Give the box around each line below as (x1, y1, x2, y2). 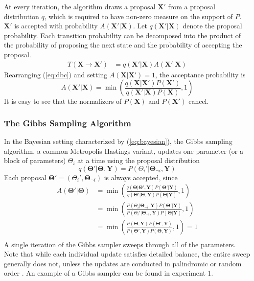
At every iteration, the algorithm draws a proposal (4, 1, 156, 11)
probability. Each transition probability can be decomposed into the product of (4, 30, 241, 40)
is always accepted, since (104, 172, 178, 182)
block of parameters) (4, 155, 66, 165)
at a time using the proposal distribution (77, 155, 200, 165)
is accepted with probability (14, 21, 98, 31)
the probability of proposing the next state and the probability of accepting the (4, 40, 242, 50)
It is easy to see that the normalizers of (4, 96, 122, 106)
